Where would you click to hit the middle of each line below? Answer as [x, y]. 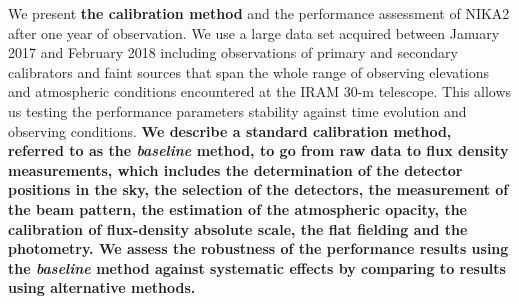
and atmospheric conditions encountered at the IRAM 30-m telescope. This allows [260, 91]
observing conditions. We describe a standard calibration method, [230, 130]
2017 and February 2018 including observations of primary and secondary [233, 52]
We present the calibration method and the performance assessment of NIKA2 [259, 13]
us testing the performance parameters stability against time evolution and [237, 110]
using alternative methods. [102, 287]
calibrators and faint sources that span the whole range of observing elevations [248, 71]
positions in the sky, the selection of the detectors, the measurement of [258, 189]
